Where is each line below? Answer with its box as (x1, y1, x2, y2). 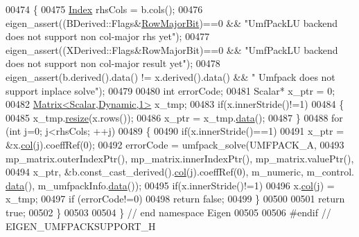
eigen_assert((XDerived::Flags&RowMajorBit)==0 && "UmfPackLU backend (6, 42, 338, 57)
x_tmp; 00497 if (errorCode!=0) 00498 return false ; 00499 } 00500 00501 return (6, 191, 345, 206)
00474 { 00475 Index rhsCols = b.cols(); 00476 (6, 2, 203, 16)
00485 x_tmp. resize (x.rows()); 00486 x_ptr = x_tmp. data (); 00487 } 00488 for (6, 110, 343, 124)
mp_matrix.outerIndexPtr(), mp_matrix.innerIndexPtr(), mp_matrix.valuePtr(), (6, 151, 354, 165)
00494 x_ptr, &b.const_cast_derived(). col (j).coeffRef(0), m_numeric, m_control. (6, 164, 354, 179)
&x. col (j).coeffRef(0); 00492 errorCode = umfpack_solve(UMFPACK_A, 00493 (6, 137, 344, 151)
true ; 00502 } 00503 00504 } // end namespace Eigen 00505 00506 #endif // (6, 205, 331, 219)
